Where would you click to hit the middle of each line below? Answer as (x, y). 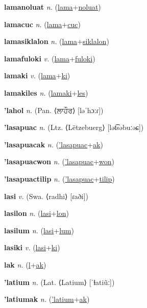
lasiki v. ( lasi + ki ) (32, 247)
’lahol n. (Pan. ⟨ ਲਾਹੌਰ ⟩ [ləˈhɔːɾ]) (54, 110)
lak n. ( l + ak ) (25, 264)
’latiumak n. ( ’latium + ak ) (47, 299)
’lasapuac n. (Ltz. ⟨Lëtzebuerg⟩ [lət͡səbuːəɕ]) (74, 127)
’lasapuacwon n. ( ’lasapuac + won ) (59, 161)
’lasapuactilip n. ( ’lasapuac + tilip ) (59, 178)
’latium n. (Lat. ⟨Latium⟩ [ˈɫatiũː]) (59, 282)
